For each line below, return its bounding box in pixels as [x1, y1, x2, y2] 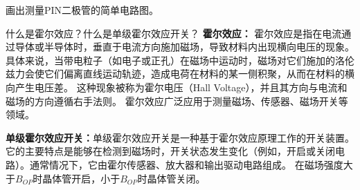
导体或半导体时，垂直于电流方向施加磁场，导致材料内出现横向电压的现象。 [15, 39, 354, 54]
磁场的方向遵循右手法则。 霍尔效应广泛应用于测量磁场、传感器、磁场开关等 [6, 93, 348, 108]
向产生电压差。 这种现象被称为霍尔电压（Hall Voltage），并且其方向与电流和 [6, 79, 348, 94]
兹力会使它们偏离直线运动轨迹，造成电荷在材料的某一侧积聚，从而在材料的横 [6, 66, 354, 81]
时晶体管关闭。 [137, 171, 206, 185]
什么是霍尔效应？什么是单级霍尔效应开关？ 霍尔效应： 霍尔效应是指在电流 [6, 26, 342, 40]
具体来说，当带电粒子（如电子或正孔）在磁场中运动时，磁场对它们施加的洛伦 [6, 53, 354, 67]
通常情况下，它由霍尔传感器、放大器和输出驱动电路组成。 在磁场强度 [29, 157, 343, 171]
